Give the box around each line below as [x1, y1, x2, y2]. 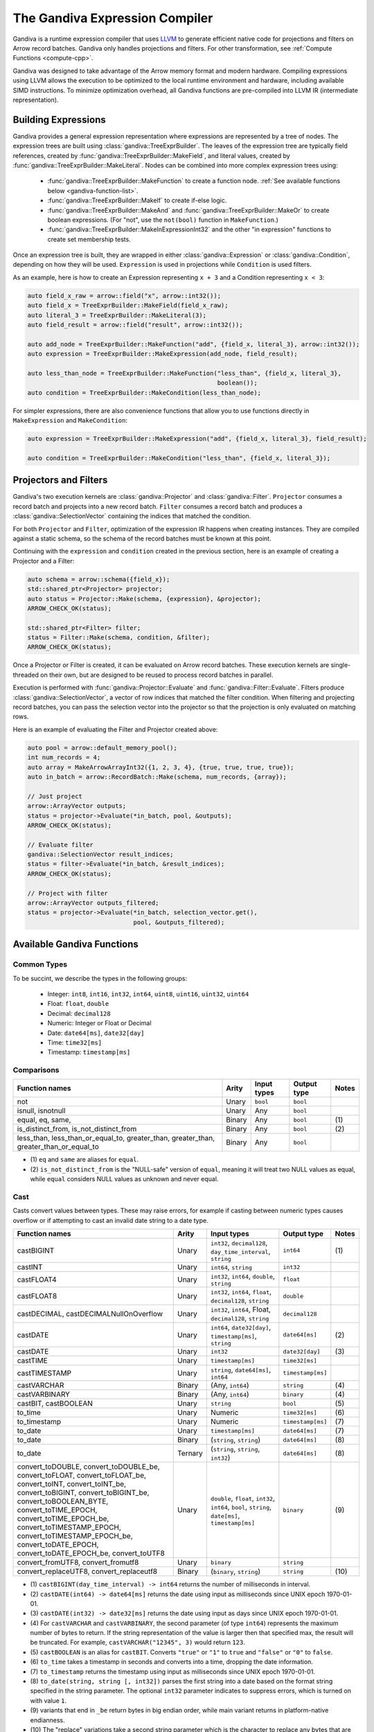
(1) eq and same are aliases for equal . [30, 1156, 139, 1164]
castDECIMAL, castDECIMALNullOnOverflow [17, 1309, 163, 1319]
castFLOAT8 [17, 1291, 57, 1301]
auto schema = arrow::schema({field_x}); [27, 575, 170, 583]
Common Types [12, 960, 68, 969]
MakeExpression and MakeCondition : [12, 416, 128, 425]
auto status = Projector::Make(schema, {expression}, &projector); [27, 594, 262, 603]
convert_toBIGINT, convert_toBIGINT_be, [17, 1488, 150, 1498]
